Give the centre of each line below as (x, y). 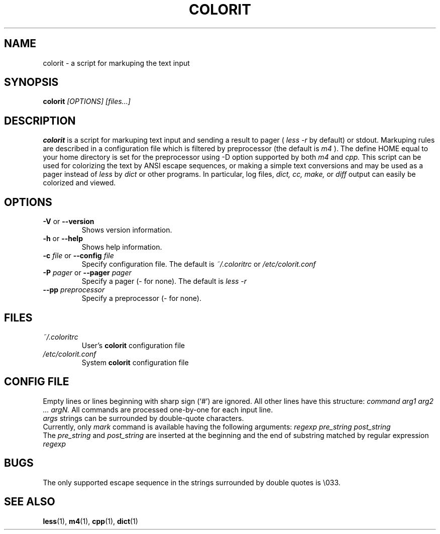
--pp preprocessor (74, 290)
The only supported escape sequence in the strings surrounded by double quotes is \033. (192, 482)
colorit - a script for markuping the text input (116, 63)
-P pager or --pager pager (87, 273)
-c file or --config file (78, 256)
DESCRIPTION (40, 121)
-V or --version (69, 222)
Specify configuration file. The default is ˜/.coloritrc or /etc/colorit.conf (199, 264)
